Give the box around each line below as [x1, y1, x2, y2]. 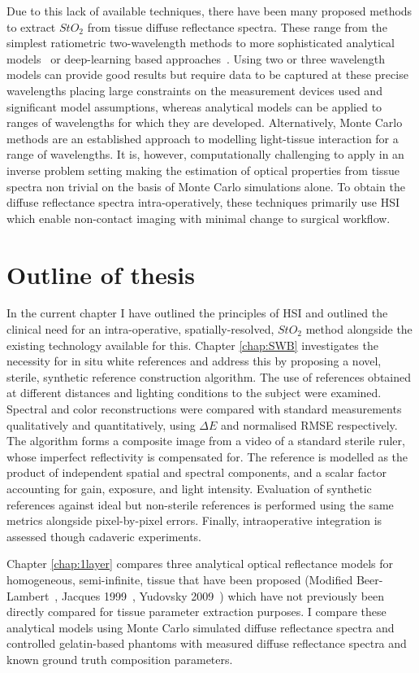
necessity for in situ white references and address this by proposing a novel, [6, 352, 382, 369]
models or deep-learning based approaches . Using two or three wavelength [6, 50, 385, 67]
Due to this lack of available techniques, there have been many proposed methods [6, 2, 413, 19]
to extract [6, 18, 56, 35]
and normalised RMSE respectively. [221, 416, 398, 433]
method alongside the [305, 321, 413, 338]
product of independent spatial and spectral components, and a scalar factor [6, 464, 387, 481]
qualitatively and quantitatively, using [6, 416, 196, 433]
